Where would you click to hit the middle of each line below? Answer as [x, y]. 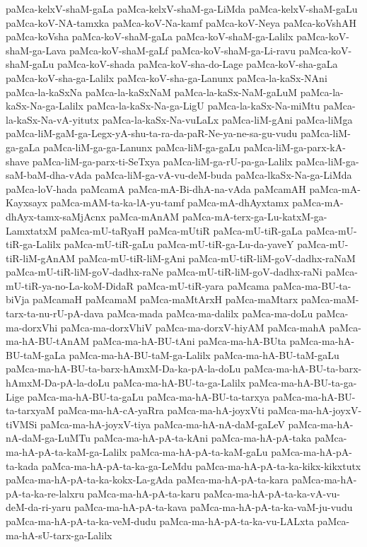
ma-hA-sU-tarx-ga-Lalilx [59, 535]
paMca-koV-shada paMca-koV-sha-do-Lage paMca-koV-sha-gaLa [197, 64]
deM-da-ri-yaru [39, 507]
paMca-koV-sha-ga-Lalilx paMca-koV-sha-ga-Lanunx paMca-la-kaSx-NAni [167, 77]
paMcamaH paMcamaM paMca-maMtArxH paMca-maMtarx [165, 299]
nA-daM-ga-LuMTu [48, 438]
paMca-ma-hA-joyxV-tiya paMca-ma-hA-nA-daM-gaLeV [163, 424]
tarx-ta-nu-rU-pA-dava [55, 313]
